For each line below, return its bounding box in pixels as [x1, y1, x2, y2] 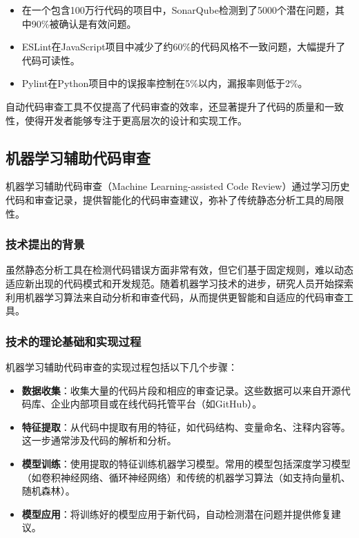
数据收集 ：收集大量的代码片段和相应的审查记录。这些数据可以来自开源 [21, 383, 341, 397]
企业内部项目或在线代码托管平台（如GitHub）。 [50, 396, 262, 411]
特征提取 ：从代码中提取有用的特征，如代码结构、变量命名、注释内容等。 [21, 419, 351, 434]
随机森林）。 [21, 483, 75, 498]
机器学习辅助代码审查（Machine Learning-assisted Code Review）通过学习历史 [6, 179, 350, 193]
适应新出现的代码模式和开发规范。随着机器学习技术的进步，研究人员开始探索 [6, 276, 353, 290]
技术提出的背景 [6, 236, 85, 253]
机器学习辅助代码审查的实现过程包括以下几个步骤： [6, 359, 237, 374]
